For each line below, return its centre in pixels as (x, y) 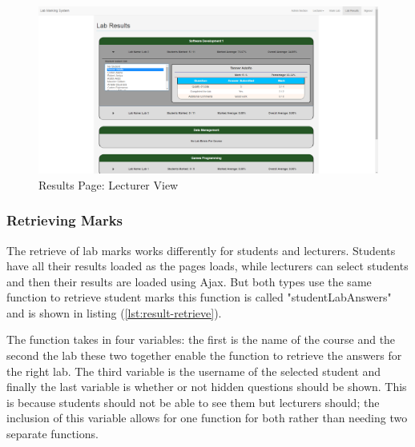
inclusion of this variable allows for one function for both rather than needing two (207, 418)
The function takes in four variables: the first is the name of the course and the (201, 339)
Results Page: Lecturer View (109, 184)
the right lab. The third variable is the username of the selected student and (194, 371)
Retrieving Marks (65, 220)
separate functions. (52, 434)
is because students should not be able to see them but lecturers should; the (193, 402)
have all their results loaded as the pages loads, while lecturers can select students (207, 266)
